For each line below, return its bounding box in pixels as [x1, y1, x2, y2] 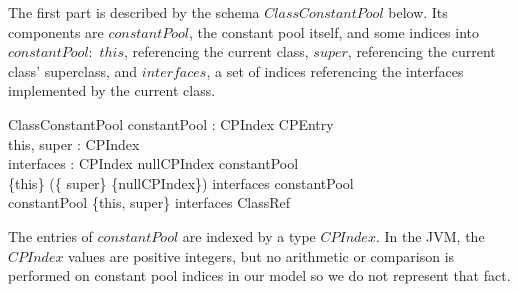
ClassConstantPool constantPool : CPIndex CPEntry [8, 113, 334, 134]
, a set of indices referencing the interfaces [206, 60, 464, 81]
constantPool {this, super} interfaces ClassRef [8, 192, 291, 213]
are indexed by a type [182, 225, 316, 246]
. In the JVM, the [375, 225, 485, 246]
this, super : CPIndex [8, 133, 140, 154]
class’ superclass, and [8, 60, 138, 81]
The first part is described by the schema [8, 2, 260, 22]
